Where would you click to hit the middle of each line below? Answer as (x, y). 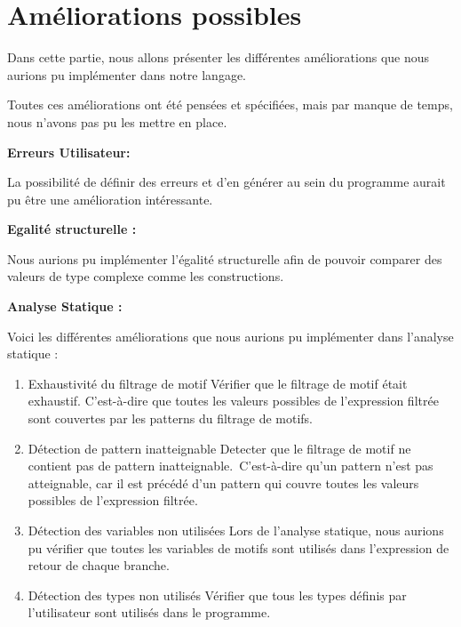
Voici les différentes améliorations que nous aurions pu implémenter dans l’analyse (230, 336)
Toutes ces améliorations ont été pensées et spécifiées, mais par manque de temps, (230, 104)
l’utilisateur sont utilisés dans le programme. (149, 612)
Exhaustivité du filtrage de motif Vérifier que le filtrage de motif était (218, 383)
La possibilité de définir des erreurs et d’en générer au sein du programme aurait (227, 182)
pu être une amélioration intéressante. (110, 199)
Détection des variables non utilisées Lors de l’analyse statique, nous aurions (236, 530)
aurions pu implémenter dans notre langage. (127, 74)
